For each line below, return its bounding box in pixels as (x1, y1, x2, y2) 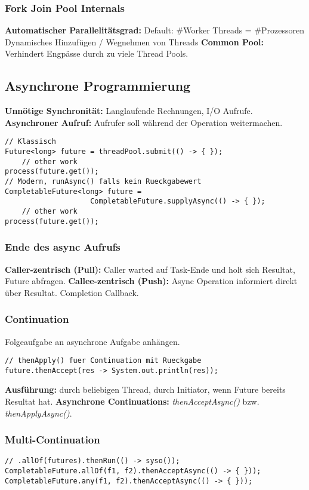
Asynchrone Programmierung (5, 76, 191, 95)
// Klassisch (5, 137, 56, 146)
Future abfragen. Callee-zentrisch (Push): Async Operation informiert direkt (5, 275, 298, 287)
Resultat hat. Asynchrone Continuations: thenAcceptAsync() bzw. (5, 395, 259, 408)
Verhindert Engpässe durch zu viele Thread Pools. (5, 47, 189, 60)
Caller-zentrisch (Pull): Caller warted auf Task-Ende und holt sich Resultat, (5, 263, 295, 275)
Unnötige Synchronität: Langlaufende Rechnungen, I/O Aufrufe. (5, 104, 253, 117)
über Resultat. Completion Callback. (5, 286, 139, 298)
